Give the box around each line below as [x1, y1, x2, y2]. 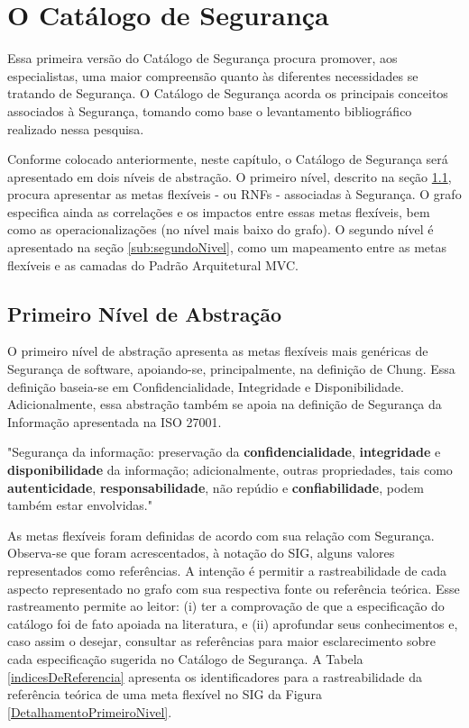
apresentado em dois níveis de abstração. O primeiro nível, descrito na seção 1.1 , [7, 167, 452, 186]
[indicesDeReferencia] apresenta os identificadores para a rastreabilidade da [7, 667, 422, 686]
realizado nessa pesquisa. [7, 119, 144, 138]
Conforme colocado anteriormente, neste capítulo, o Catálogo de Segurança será [7, 150, 448, 168]
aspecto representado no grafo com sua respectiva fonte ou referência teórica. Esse [7, 578, 460, 597]
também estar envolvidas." [7, 496, 152, 514]
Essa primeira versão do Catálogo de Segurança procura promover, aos [7, 49, 398, 68]
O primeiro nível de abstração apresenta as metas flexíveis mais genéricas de [7, 341, 428, 360]
